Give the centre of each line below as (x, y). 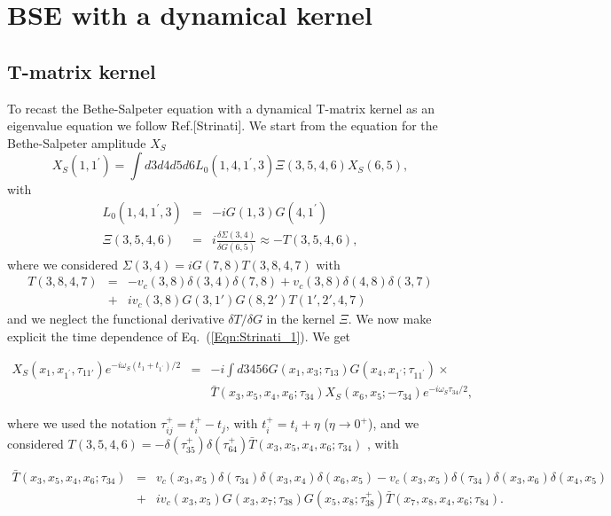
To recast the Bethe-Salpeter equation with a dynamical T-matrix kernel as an (221, 108)
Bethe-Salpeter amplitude (77, 142)
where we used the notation (82, 423)
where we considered (63, 264)
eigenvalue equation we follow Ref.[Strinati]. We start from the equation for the (223, 125)
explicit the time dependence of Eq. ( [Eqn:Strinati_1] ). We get (179, 336)
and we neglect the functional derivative (116, 319)
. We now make (390, 319)
